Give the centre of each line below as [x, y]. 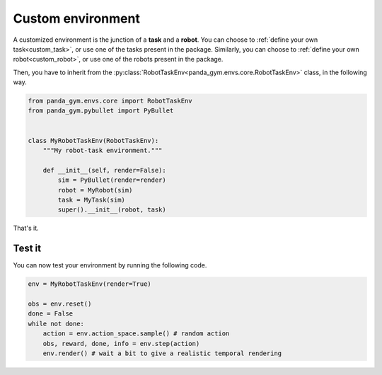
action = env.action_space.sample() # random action [136, 334]
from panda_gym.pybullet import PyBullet [101, 111]
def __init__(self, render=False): [104, 170]
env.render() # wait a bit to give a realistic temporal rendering [162, 353]
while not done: [56, 323]
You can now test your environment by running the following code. [110, 265]
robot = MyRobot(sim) [95, 190]
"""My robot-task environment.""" [103, 151]
